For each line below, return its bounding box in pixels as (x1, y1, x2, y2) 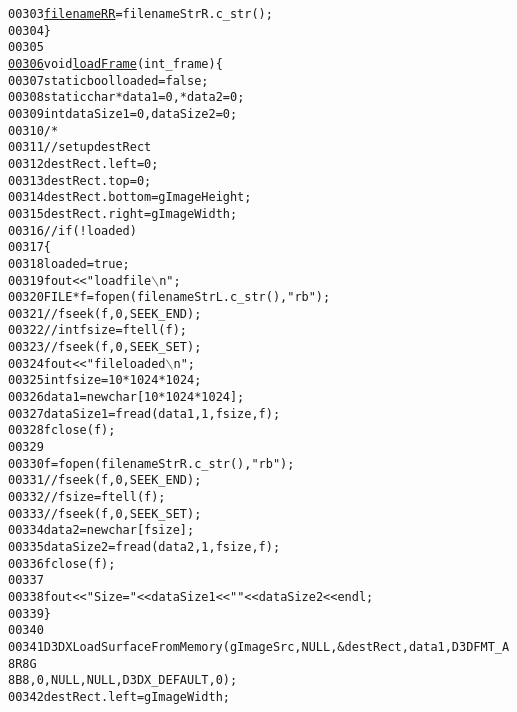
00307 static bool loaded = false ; (8, 73, 209, 88)
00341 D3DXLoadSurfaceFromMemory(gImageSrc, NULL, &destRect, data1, (8, 639, 452, 654)
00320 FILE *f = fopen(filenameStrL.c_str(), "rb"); (8, 290, 331, 305)
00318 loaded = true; (8, 256, 130, 271)
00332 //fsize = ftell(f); (8, 490, 166, 505)
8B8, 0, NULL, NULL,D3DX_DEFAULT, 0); (8, 673, 238, 688)
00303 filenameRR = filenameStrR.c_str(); (8, 7, 273, 21)
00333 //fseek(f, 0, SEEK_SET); (8, 506, 202, 521)
